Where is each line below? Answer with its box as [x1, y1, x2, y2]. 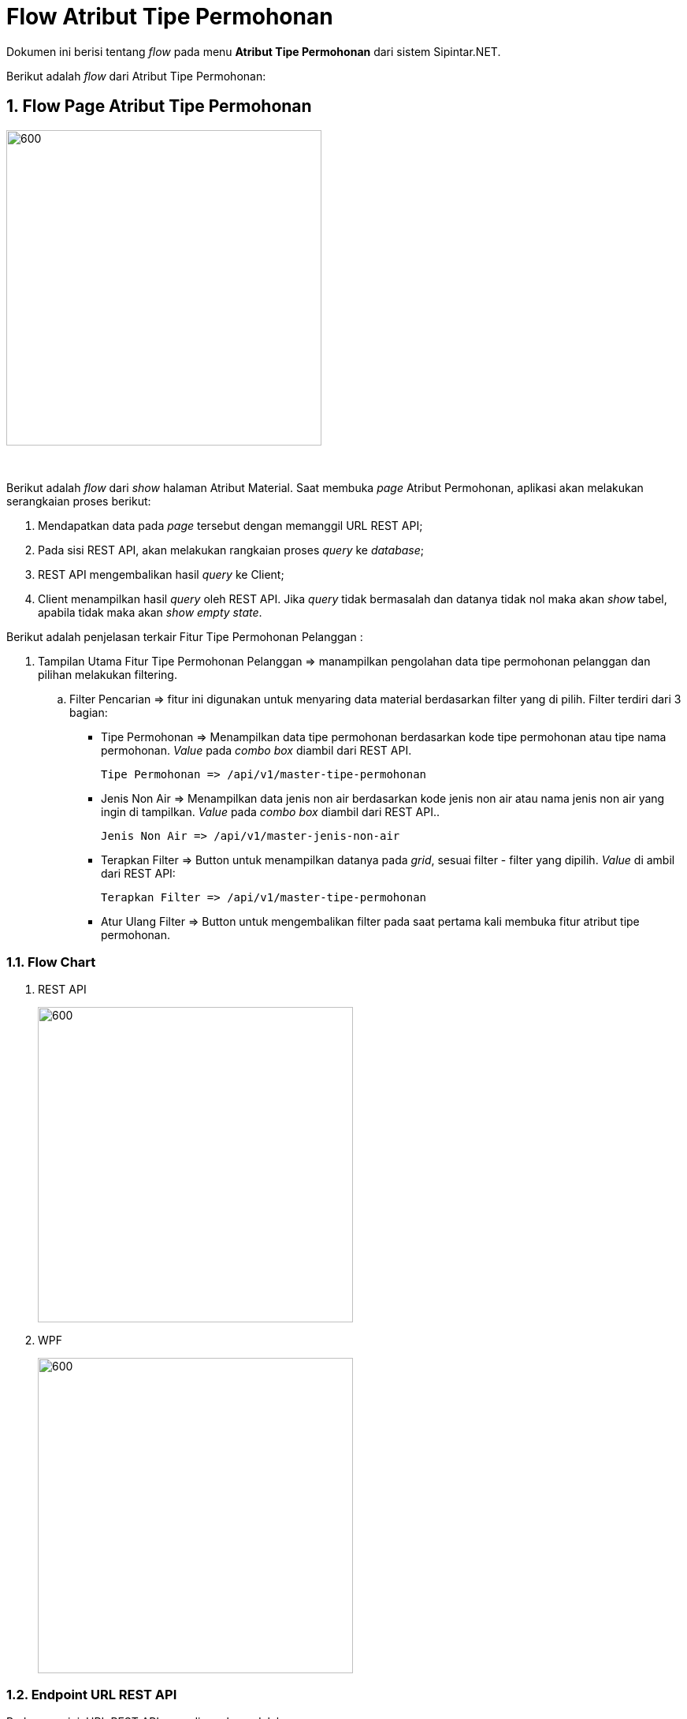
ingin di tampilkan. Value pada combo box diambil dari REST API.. [101, 804, 440, 818]
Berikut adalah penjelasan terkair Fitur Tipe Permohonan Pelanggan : [6, 629, 363, 643]
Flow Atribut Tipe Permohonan [6, 3, 333, 30]
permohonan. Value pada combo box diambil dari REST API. [101, 743, 412, 757]
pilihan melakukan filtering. [38, 667, 177, 681]
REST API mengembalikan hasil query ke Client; [38, 567, 284, 581]
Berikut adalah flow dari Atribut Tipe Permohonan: [6, 69, 266, 83]
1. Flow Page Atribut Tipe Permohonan [6, 96, 312, 117]
